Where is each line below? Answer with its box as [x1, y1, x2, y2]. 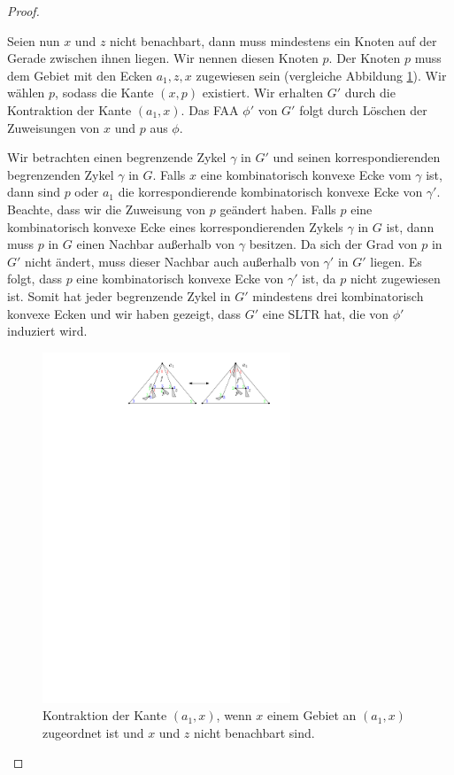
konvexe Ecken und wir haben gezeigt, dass [7, 304, 242, 322]
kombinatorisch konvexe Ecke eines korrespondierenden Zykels [7, 217, 343, 236]
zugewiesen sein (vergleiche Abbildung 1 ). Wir [196, 66, 447, 84]
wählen [7, 83, 45, 102]
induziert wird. [7, 322, 88, 340]
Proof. [7, 2, 40, 19]
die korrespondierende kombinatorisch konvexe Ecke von [118, 182, 423, 201]
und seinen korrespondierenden [273, 148, 441, 167]
